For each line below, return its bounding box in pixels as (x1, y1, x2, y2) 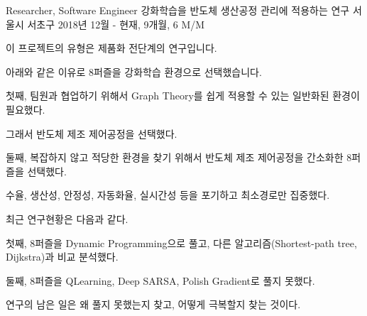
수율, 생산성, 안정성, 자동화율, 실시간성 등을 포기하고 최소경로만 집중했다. (6, 187, 330, 202)
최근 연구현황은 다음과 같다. (6, 211, 128, 226)
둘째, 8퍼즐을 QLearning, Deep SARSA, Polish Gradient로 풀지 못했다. (6, 273, 315, 288)
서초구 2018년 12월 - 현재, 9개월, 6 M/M (27, 16, 205, 31)
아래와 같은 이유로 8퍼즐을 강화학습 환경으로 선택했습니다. (6, 64, 262, 79)
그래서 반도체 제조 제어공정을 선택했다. (6, 126, 177, 141)
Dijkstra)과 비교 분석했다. (6, 249, 119, 264)
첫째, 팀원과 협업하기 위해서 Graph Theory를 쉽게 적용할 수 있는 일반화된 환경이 (6, 88, 360, 103)
